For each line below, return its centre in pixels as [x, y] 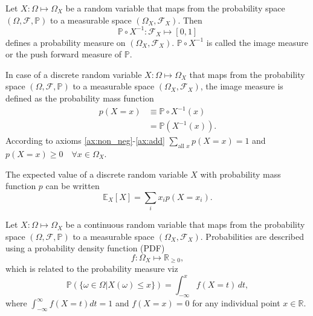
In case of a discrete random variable [74, 74]
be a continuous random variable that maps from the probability [185, 224]
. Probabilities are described [252, 236]
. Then [190, 20]
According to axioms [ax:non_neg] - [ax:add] [85, 140]
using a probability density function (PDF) [85, 248]
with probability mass [240, 174]
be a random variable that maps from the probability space [175, 8]
